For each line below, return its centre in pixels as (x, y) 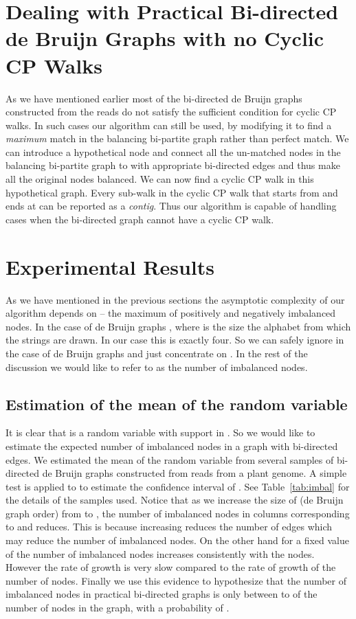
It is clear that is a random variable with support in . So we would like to (160, 432)
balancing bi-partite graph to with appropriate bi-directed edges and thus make (173, 165)
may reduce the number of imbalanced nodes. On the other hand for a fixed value (177, 540)
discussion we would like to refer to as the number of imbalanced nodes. (157, 367)
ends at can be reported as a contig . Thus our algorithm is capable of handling (171, 206)
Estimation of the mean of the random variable (177, 404)
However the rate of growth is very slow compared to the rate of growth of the (171, 567)
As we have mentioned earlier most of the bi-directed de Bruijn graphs (154, 98)
